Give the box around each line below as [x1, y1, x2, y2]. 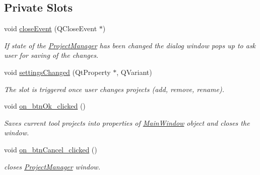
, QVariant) [116, 66, 152, 77]
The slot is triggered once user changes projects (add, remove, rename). [4, 83, 224, 94]
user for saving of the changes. [4, 50, 99, 60]
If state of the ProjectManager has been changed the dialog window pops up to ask [4, 40, 256, 50]
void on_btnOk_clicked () [4, 101, 86, 111]
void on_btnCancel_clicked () [4, 144, 97, 154]
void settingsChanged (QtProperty [4, 66, 111, 77]
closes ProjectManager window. [4, 161, 100, 171]
